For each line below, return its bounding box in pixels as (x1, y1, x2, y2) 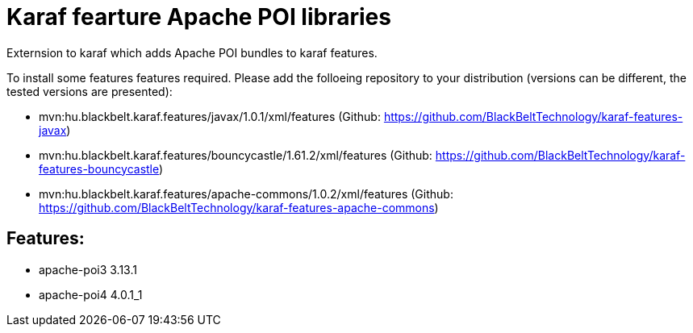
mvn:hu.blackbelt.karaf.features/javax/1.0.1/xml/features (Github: (39, 109, 381, 123)
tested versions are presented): (6, 84, 173, 98)
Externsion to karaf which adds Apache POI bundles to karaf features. (6, 45, 378, 60)
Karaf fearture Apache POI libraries (6, 3, 391, 31)
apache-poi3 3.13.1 (39, 262, 137, 277)
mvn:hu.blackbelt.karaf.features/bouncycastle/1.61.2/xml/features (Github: (39, 148, 432, 162)
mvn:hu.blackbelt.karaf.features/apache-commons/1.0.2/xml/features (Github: (39, 186, 453, 201)
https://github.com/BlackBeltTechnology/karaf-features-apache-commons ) (39, 200, 439, 214)
